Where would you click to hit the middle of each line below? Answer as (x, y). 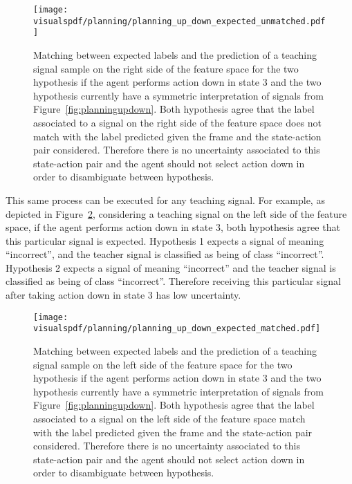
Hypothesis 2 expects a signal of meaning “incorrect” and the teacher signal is (171, 267)
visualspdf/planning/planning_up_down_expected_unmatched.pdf (179, 21)
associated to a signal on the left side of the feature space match (169, 418)
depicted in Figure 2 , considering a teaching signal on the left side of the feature (176, 213)
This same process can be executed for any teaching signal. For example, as (165, 199)
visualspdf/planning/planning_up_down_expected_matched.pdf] (177, 329)
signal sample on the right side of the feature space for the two (166, 68)
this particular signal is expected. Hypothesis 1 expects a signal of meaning (165, 240)
